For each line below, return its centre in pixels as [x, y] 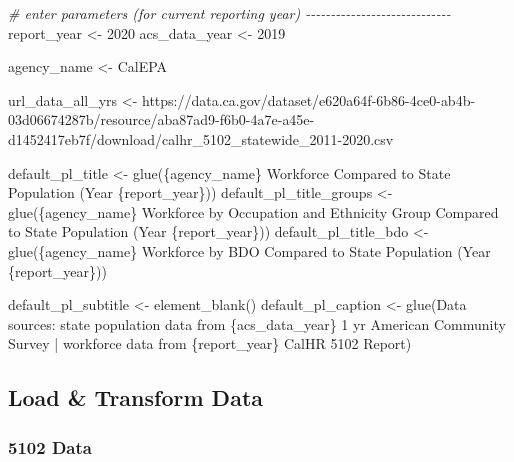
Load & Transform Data [136, 397]
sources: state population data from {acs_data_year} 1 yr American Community [257, 323]
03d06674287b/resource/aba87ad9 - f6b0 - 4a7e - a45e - [161, 119]
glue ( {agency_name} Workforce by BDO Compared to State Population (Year [249, 250]
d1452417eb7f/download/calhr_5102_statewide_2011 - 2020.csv [201, 138]
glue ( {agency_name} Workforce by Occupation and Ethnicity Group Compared [253, 211]
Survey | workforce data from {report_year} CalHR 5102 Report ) [210, 343]
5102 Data [50, 446]
